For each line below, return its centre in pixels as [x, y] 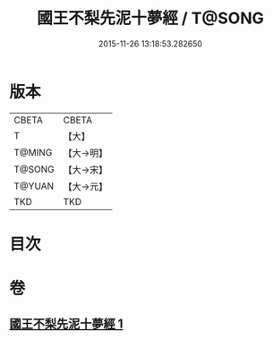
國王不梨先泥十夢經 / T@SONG [150, 18]
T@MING [33, 152]
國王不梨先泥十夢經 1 [66, 324]
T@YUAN [34, 186]
